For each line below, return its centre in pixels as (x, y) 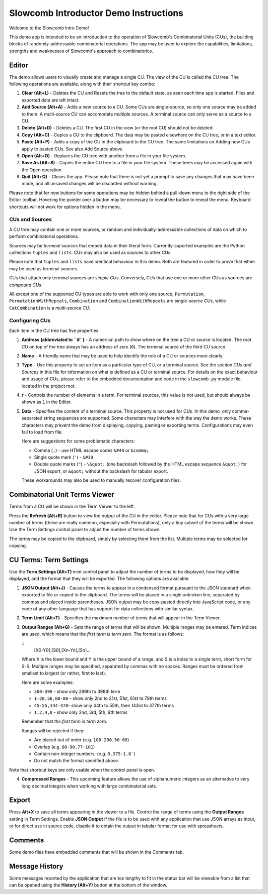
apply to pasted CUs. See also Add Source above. (73, 149)
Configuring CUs (30, 321)
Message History (36, 866)
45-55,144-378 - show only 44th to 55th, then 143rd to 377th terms (104, 705)
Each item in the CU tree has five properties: (55, 331)
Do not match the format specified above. (76, 761)
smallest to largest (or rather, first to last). (64, 673)
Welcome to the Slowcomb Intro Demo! (49, 28)
